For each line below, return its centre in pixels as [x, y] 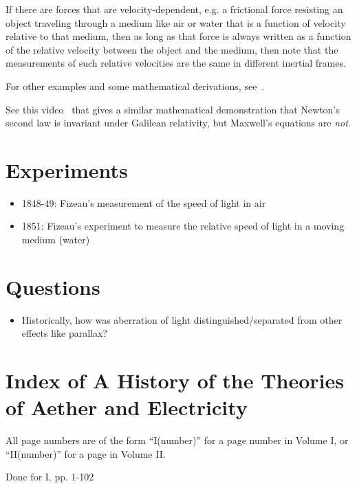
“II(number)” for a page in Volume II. [86, 453]
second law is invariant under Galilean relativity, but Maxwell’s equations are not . [178, 123]
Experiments [67, 169]
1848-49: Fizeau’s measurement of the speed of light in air [144, 202]
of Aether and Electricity [127, 407]
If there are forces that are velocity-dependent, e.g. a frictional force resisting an [174, 9]
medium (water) [56, 240]
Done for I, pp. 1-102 [50, 477]
